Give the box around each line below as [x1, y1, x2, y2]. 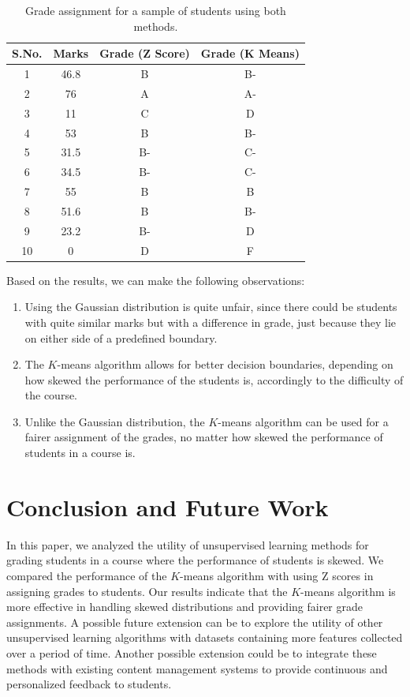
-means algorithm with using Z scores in [180, 567, 374, 583]
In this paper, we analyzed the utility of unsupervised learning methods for [6, 536, 369, 553]
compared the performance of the [6, 567, 167, 583]
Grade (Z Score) [99, 45, 190, 62]
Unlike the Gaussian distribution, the [24, 413, 205, 429]
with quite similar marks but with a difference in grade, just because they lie [24, 313, 397, 330]
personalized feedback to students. [6, 676, 172, 692]
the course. [24, 387, 78, 403]
